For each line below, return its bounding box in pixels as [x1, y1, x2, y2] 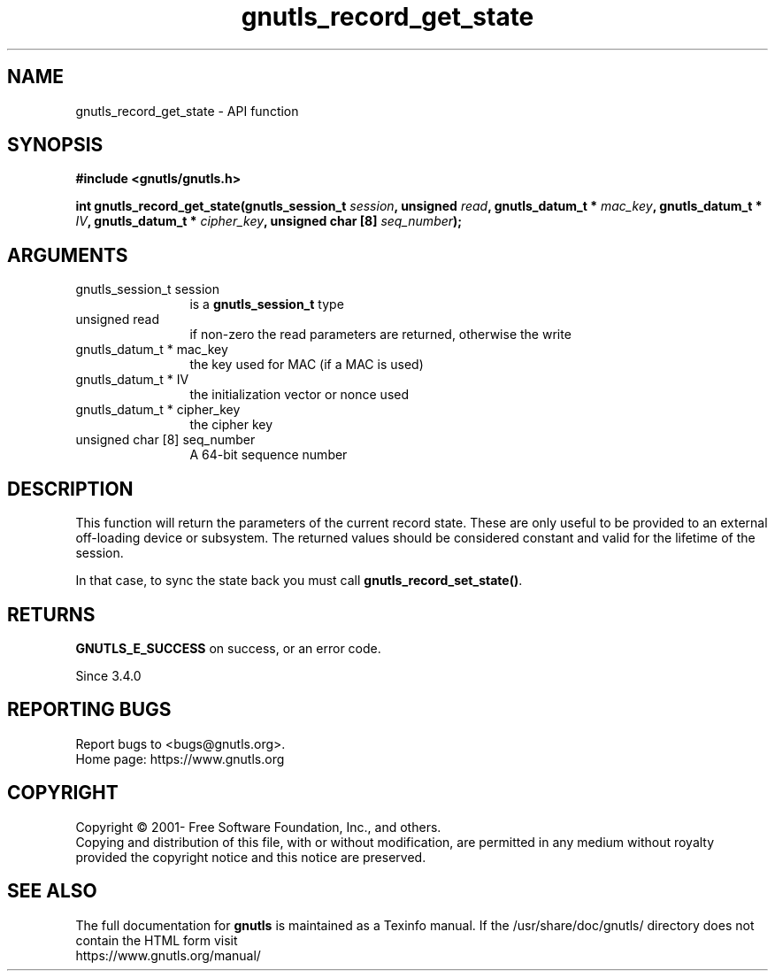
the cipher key [189, 417, 273, 433]
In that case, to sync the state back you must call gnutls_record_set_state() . [75, 573, 523, 589]
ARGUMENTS [7, 243, 128, 266]
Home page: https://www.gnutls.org [75, 751, 285, 766]
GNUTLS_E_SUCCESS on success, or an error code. [75, 640, 381, 656]
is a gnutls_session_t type [189, 296, 344, 312]
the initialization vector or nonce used [189, 387, 410, 403]
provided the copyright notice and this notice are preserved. [75, 849, 426, 865]
